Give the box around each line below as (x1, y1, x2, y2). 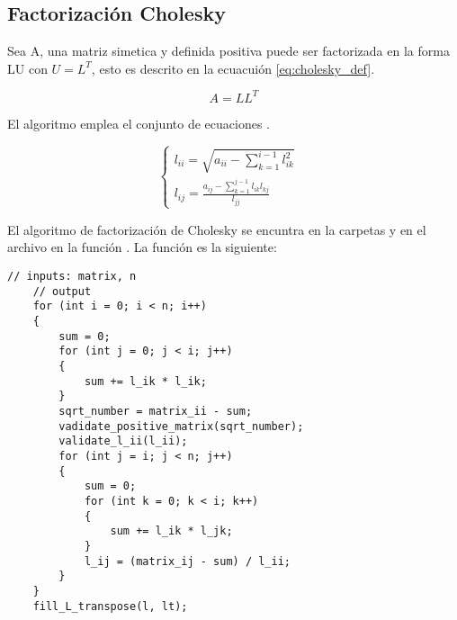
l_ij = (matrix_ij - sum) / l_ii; (84, 554, 291, 568)
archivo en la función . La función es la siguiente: (7, 238, 277, 256)
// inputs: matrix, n (7, 270, 137, 283)
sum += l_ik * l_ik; (84, 374, 207, 388)
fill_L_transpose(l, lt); (32, 599, 188, 613)
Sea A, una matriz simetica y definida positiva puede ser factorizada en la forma (7, 41, 450, 60)
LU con (7, 58, 48, 77)
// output (32, 284, 92, 298)
